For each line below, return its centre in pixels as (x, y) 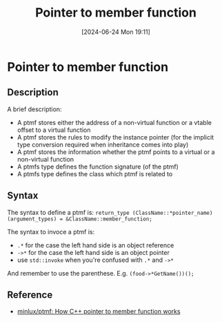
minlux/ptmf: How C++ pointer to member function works (99, 312)
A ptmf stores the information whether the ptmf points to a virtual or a (116, 152)
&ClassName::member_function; (109, 219)
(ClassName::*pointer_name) (172, 213)
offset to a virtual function (54, 130)
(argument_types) (32, 219)
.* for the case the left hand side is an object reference (95, 245)
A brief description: (34, 109)
